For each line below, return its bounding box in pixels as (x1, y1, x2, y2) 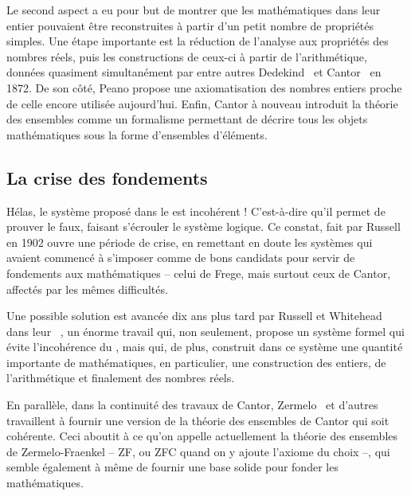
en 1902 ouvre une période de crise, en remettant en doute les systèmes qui (6, 233, 373, 250)
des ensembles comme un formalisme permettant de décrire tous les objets (6, 111, 368, 127)
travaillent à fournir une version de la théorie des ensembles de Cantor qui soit (6, 412, 389, 428)
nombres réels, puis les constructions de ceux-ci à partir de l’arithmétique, (6, 48, 367, 64)
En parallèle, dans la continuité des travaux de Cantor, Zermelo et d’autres (6, 396, 378, 413)
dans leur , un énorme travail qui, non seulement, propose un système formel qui (6, 322, 405, 339)
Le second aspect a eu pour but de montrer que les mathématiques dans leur (6, 2, 381, 18)
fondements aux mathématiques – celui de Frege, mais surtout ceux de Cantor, (6, 264, 391, 281)
